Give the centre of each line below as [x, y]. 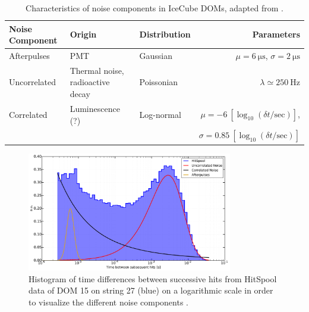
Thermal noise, [97, 70]
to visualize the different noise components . [108, 302]
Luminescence [95, 108]
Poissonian [159, 82]
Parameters [276, 34]
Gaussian [156, 56]
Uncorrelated [33, 82]
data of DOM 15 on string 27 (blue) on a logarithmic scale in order [151, 290]
